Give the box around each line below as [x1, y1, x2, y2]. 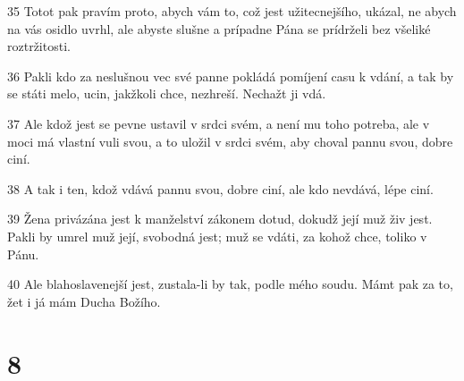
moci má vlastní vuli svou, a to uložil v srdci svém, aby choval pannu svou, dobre [7, 131, 453, 150]
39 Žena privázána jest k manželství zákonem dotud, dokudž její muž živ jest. [7, 209, 433, 228]
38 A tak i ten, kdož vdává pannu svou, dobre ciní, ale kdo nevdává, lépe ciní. [7, 179, 434, 198]
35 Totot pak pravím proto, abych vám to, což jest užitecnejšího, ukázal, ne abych [7, 2, 457, 20]
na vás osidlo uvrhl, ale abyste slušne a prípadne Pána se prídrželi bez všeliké [7, 19, 431, 38]
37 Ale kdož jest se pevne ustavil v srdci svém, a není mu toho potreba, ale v [7, 114, 430, 132]
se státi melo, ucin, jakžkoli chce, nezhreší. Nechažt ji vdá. [7, 84, 326, 103]
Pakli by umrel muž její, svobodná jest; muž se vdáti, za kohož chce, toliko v [7, 226, 427, 245]
